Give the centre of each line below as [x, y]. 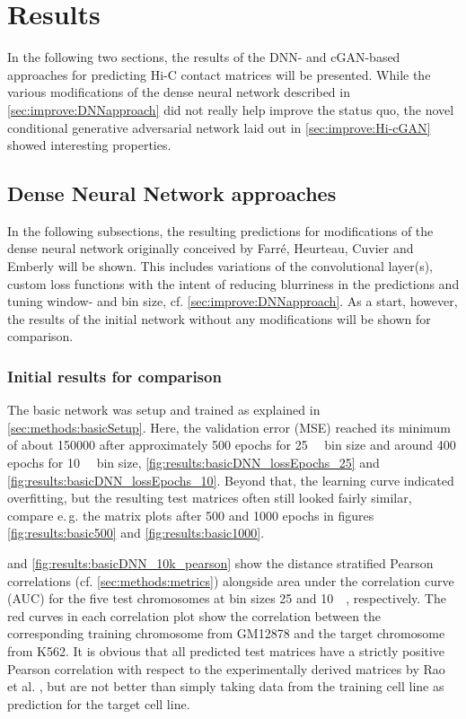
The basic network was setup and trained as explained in [164, 410]
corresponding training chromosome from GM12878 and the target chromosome [226, 633]
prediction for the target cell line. [99, 703]
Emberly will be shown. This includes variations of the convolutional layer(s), [220, 266]
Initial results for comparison [114, 376]
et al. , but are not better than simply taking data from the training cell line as [226, 686]
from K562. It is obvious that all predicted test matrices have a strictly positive [226, 650]
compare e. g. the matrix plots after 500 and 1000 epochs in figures [191, 515]
